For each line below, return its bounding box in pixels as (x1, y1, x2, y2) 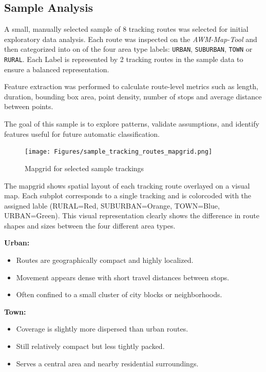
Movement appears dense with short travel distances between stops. (16, 272, 230, 282)
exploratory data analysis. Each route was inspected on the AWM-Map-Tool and (4, 33, 257, 44)
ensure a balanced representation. (4, 64, 109, 74)
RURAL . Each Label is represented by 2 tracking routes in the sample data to (4, 54, 243, 65)
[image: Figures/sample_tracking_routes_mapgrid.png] (25, 148, 213, 156)
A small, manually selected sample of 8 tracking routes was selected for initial (4, 24, 249, 34)
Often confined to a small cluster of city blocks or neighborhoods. (16, 289, 222, 300)
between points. (4, 101, 53, 112)
